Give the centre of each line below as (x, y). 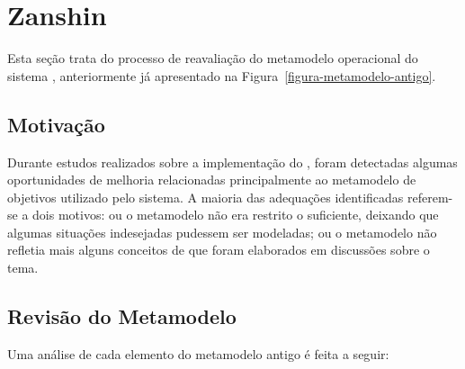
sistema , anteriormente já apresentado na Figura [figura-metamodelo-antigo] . (222, 75)
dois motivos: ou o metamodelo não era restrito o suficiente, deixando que (236, 215)
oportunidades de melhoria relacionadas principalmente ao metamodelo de (212, 180)
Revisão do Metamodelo (122, 316)
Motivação (56, 124)
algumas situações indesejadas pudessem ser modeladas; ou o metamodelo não (222, 232)
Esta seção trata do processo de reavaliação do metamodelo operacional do (213, 58)
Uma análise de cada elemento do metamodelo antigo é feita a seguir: (198, 353)
